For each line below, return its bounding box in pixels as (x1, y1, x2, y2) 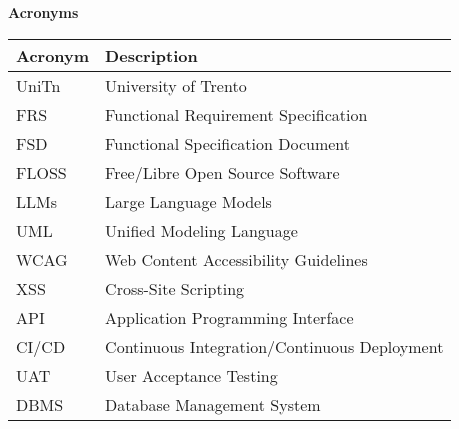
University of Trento (105, 73, 247, 97)
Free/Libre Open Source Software (105, 160, 340, 184)
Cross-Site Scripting (105, 276, 245, 300)
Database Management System (105, 392, 321, 416)
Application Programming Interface (105, 305, 354, 329)
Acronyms (8, 2, 79, 22)
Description (105, 43, 198, 67)
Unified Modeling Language (105, 218, 298, 242)
